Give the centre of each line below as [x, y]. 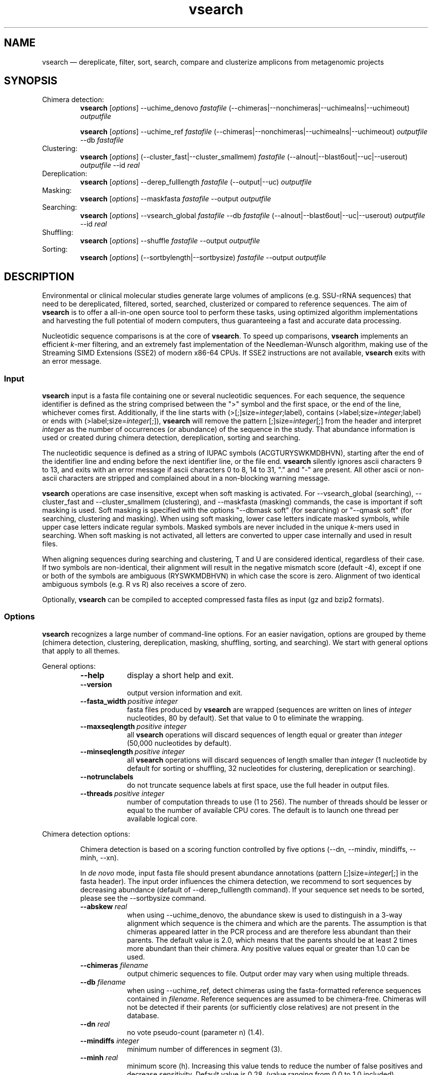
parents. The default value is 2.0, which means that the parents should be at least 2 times [272, 940]
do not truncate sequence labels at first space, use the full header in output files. [258, 785]
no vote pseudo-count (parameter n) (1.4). [196, 1032]
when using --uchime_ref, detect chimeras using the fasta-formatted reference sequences [274, 990]
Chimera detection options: [86, 834]
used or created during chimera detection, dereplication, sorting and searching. [171, 438]
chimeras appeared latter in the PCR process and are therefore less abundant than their [269, 931]
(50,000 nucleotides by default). [179, 743]
